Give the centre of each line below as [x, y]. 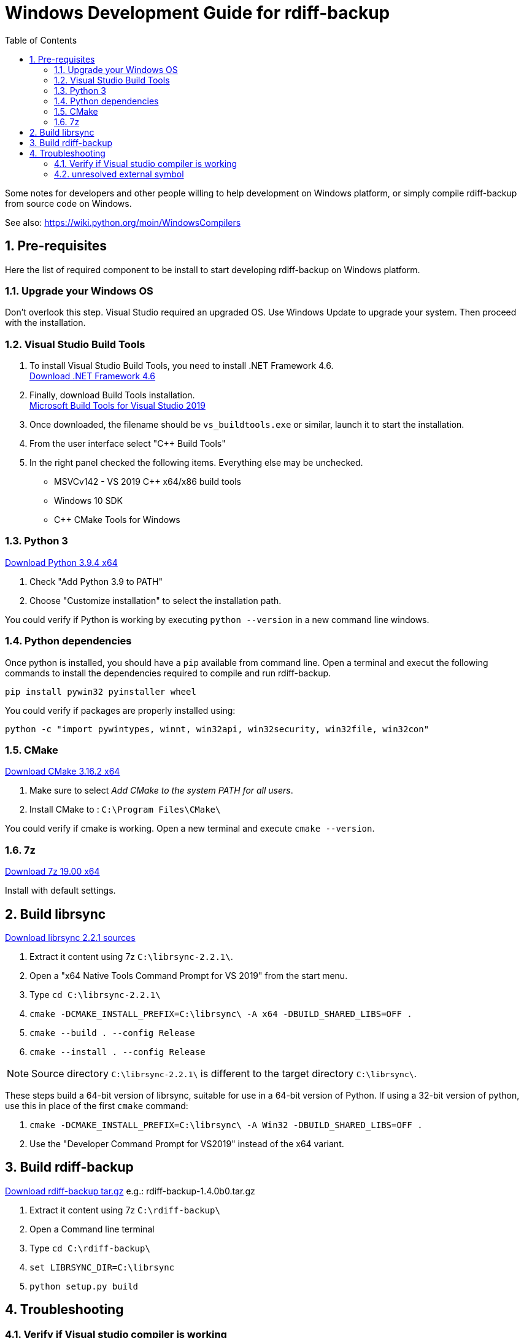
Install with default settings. [60, 891]
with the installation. [45, 323]
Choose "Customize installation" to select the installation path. [156, 600]
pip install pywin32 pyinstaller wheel [101, 691]
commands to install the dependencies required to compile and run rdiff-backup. [168, 673]
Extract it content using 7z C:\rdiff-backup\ [125, 1210]
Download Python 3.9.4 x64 [61, 562]
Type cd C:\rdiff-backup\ [90, 1248]
